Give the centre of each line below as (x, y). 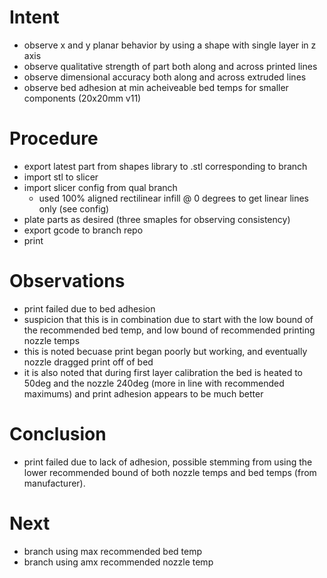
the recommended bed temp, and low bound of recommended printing (169, 330)
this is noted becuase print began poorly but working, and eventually (165, 351)
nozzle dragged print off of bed (88, 362)
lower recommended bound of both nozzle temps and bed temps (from (170, 472)
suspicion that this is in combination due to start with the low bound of (168, 319)
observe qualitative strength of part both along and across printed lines (170, 66)
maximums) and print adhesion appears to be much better (143, 393)
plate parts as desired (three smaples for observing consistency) (157, 219)
